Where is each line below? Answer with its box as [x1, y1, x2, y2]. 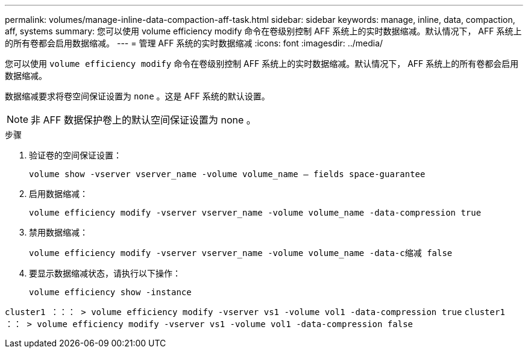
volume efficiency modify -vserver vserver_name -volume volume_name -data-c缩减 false [29, 248, 453, 258]
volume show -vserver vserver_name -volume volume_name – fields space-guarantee [29, 169, 426, 179]
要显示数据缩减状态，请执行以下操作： [29, 268, 181, 278]
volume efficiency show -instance [29, 287, 192, 297]
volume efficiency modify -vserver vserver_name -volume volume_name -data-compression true [29, 208, 482, 217]
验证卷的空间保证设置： [29, 150, 122, 160]
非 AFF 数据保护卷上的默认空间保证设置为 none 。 [31, 114, 256, 126]
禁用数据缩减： [29, 227, 88, 237]
